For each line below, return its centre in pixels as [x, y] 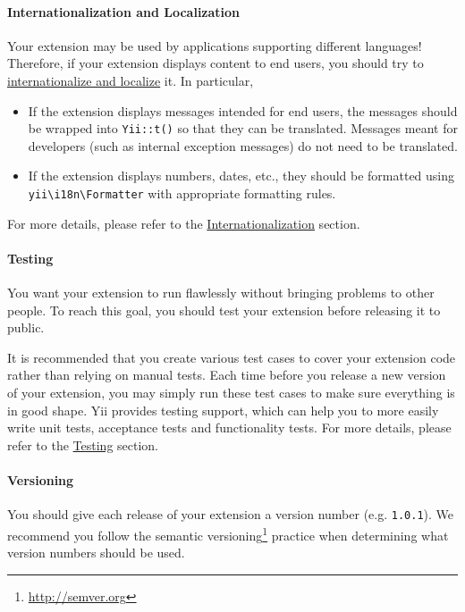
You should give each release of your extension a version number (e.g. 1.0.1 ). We [231, 514]
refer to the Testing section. [83, 444]
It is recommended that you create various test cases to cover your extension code [232, 357]
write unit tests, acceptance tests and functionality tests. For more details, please [229, 428]
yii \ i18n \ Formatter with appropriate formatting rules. [182, 193]
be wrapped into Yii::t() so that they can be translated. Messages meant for [243, 128]
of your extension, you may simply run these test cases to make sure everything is [231, 393]
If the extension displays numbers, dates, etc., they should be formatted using [241, 176]
